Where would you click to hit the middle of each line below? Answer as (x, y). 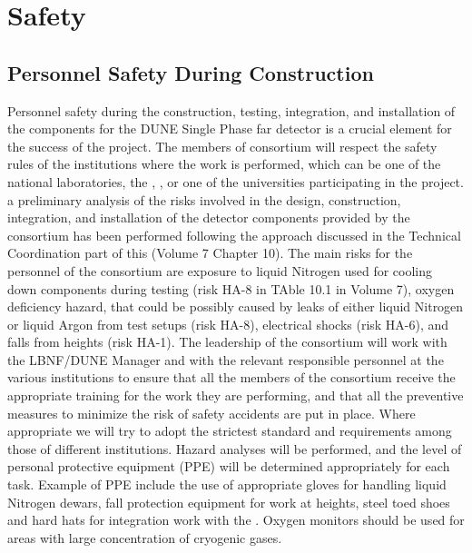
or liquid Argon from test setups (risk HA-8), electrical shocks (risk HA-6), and (228, 324)
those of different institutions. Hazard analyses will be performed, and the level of (235, 448)
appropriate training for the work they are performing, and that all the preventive (236, 395)
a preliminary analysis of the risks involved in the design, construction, (204, 199)
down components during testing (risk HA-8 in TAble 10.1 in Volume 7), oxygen (231, 288)
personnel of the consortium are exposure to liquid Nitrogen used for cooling (220, 270)
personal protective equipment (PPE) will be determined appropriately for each (229, 466)
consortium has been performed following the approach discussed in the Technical (234, 235)
